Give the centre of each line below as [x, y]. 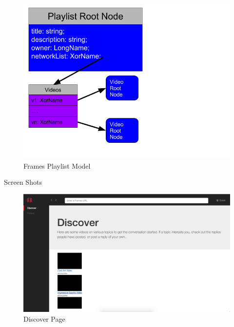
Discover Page [44, 318]
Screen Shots [23, 182]
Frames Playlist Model [57, 165]
